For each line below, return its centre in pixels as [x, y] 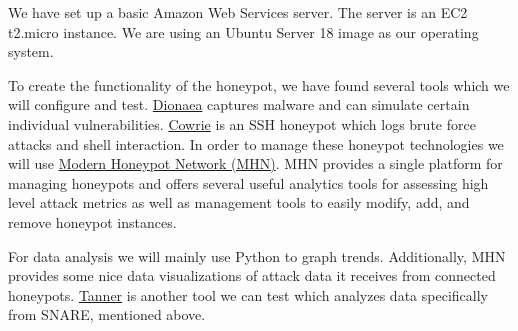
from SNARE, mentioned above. [107, 314]
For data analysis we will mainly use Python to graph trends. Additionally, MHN [257, 255]
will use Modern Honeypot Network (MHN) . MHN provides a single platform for [255, 163]
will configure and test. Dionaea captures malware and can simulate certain [239, 104]
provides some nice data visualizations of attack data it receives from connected [252, 275]
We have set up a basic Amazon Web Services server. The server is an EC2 [238, 12]
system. [31, 51]
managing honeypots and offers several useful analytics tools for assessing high [248, 182]
